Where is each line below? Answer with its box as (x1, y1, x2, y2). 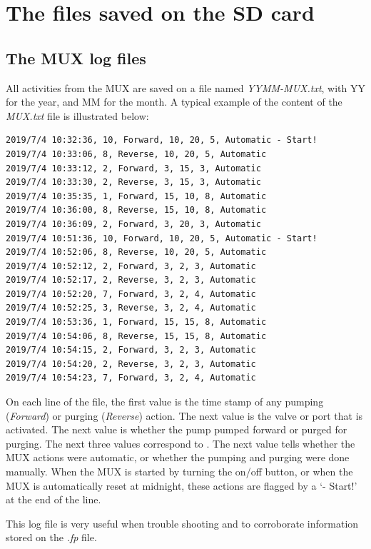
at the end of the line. (6, 492, 101, 507)
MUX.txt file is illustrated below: (6, 108, 149, 123)
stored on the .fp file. (6, 530, 97, 545)
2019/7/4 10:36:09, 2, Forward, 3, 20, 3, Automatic (6, 218, 261, 229)
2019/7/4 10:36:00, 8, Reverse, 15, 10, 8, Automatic (6, 205, 267, 216)
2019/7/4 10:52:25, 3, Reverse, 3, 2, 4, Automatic (6, 303, 256, 313)
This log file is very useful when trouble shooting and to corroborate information (6, 515, 359, 530)
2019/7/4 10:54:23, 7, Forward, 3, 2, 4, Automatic (6, 373, 256, 383)
